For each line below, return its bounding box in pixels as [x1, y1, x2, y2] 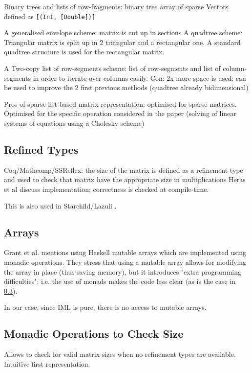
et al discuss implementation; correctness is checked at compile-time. [4, 184, 209, 194]
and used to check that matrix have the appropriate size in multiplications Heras [4, 174, 246, 185]
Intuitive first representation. [4, 358, 90, 369]
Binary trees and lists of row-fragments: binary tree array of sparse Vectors [4, 1, 229, 11]
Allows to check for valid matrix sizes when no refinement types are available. [4, 349, 236, 359]
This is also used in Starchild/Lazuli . [4, 200, 117, 210]
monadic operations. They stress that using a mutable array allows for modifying [4, 256, 247, 267]
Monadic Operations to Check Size [4, 326, 184, 341]
